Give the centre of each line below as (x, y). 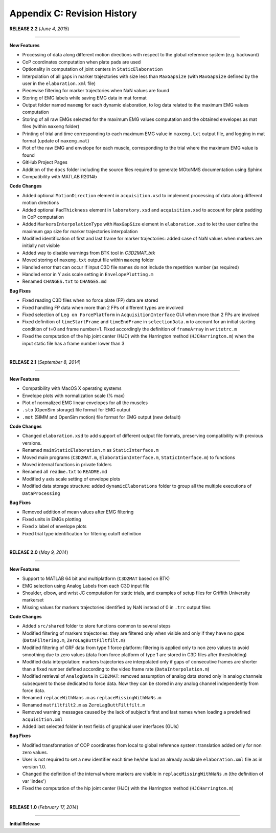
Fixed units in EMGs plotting (52, 519)
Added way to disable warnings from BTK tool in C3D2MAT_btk (89, 253)
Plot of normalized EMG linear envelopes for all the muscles (85, 403)
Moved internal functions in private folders (67, 465)
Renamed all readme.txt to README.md (65, 472)
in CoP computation (43, 217)
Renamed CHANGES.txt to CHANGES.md (64, 281)
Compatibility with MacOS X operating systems (72, 388)
